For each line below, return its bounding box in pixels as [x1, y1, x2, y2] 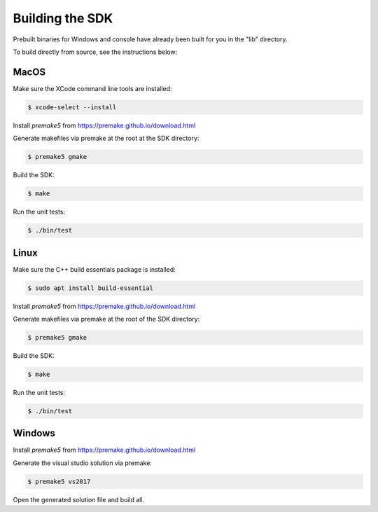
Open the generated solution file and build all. [13, 495, 145, 504]
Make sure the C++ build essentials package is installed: [13, 265, 176, 273]
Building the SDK [13, 11, 113, 26]
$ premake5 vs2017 [27, 477, 91, 485]
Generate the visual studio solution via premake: [13, 459, 152, 467]
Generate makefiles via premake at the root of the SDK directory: [13, 314, 200, 323]
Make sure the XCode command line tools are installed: [13, 84, 172, 92]
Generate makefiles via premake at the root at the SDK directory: [13, 134, 199, 143]
